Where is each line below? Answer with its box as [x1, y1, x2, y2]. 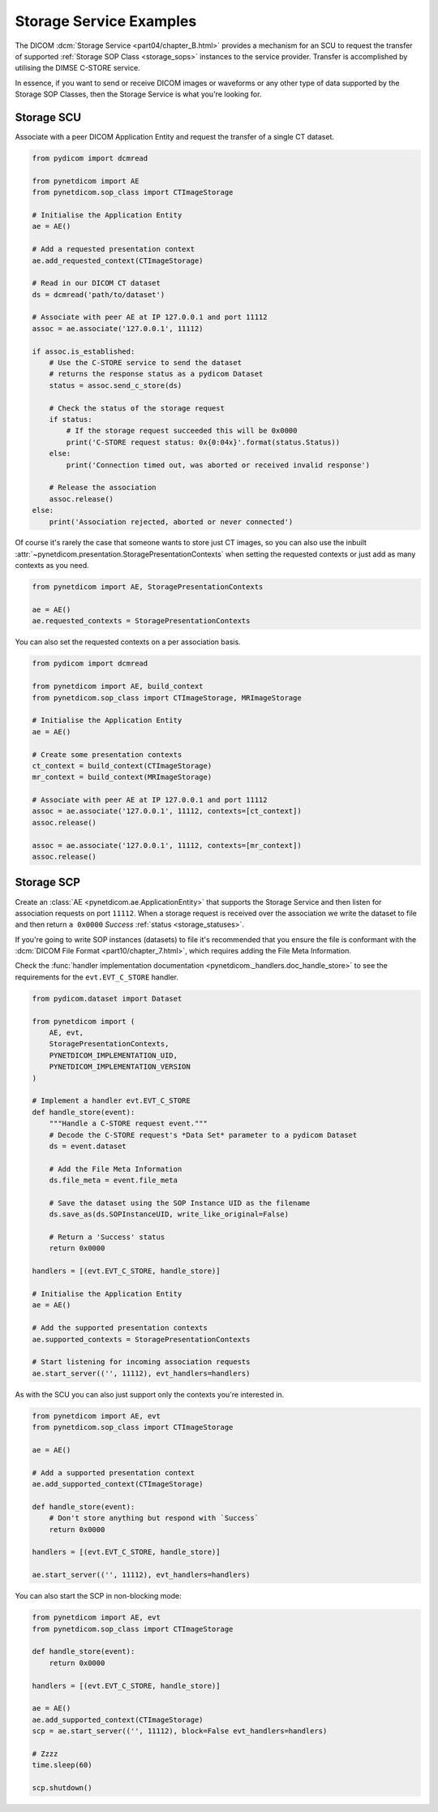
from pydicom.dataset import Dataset [32, 994, 182, 1003]
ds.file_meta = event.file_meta [49, 1176, 178, 1185]
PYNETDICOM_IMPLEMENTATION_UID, [49, 1051, 178, 1060]
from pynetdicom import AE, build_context [32, 682, 204, 691]
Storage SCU [15, 110, 81, 124]
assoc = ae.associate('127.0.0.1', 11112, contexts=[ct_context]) [32, 807, 302, 816]
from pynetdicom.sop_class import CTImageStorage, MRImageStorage [32, 693, 302, 702]
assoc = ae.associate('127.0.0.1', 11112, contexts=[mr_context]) [32, 841, 302, 850]
